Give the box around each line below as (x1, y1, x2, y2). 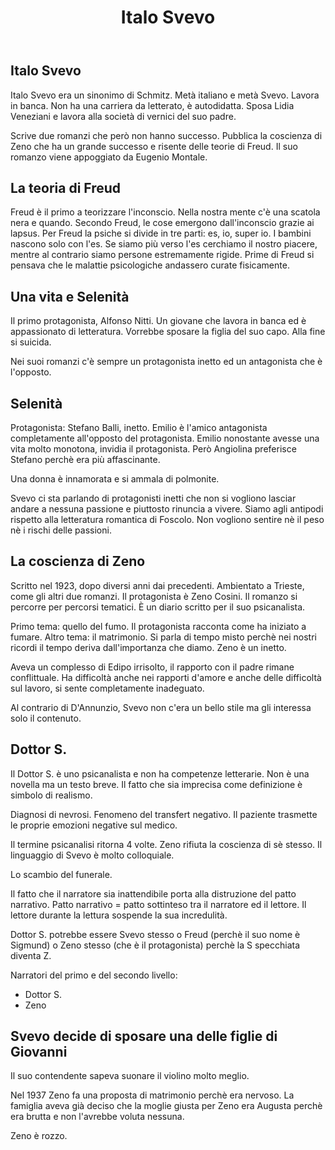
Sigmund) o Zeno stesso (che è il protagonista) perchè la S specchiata (10, 939, 301, 951)
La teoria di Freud (10, 180, 122, 196)
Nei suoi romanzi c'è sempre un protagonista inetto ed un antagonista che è (10, 356, 323, 368)
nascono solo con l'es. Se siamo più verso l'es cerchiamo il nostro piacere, (10, 238, 318, 250)
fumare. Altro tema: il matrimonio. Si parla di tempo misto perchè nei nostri (10, 631, 317, 643)
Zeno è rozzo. (10, 1130, 68, 1142)
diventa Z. (10, 949, 52, 961)
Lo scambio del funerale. (10, 868, 113, 880)
